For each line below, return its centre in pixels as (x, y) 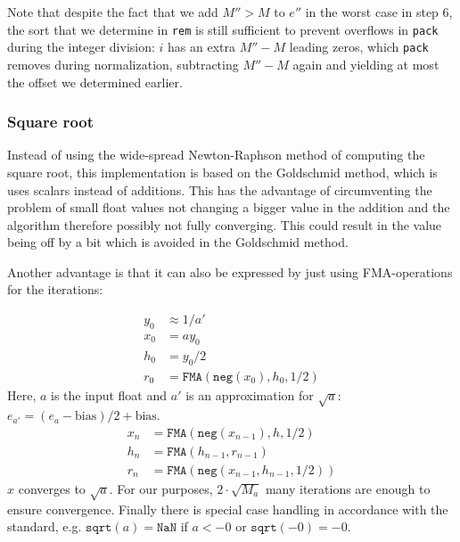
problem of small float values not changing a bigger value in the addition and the (229, 207)
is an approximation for (250, 394)
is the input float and (109, 394)
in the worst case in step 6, (379, 12)
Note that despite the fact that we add (113, 12)
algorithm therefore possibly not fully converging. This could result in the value (225, 224)
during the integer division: (81, 47)
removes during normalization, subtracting (123, 64)
